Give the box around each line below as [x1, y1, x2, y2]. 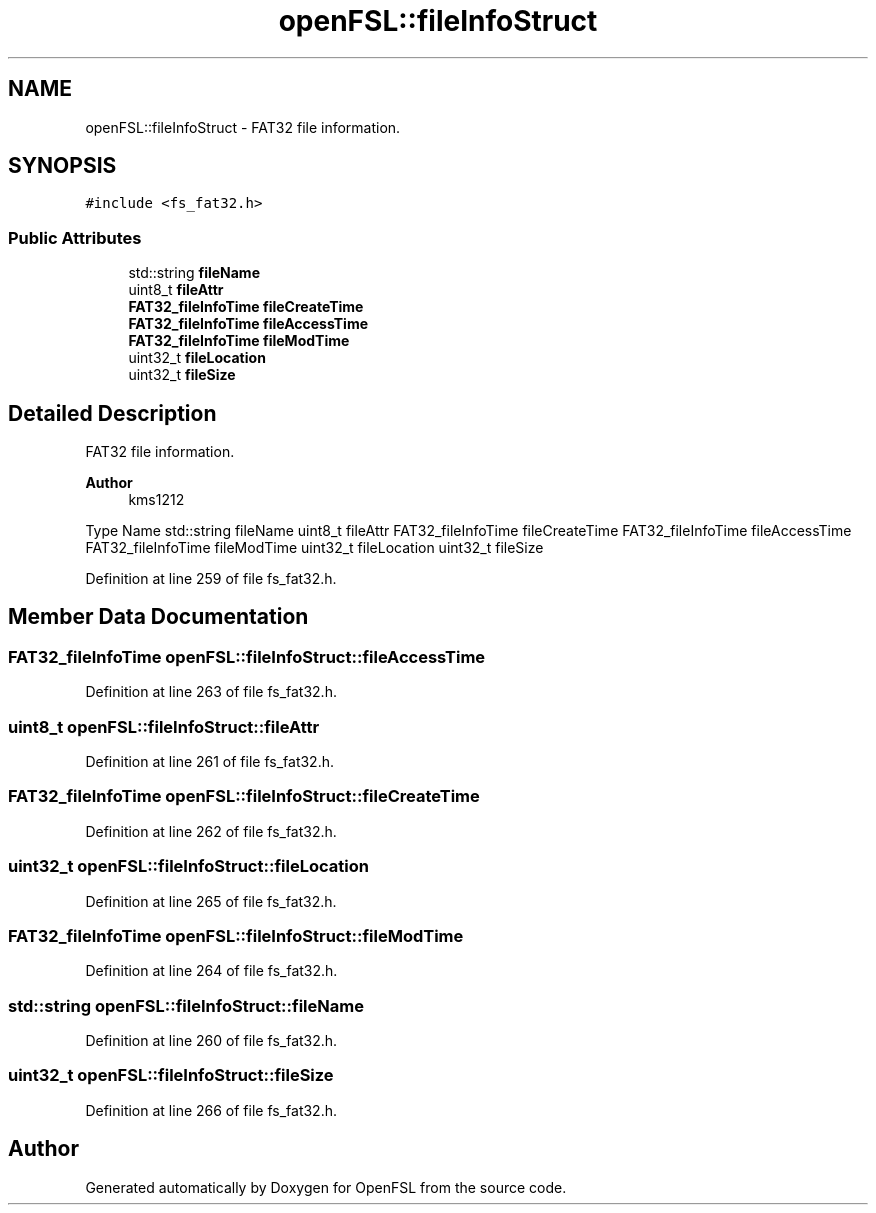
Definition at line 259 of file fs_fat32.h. [85, 570, 337, 588]
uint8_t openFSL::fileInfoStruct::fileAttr [8, 716, 320, 737]
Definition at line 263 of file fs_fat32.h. [85, 683, 337, 701]
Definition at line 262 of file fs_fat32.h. [85, 822, 337, 840]
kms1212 [128, 491, 185, 509]
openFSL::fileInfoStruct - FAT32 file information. [85, 118, 401, 136]
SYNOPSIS [8, 153, 117, 179]
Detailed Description [8, 400, 217, 426]
